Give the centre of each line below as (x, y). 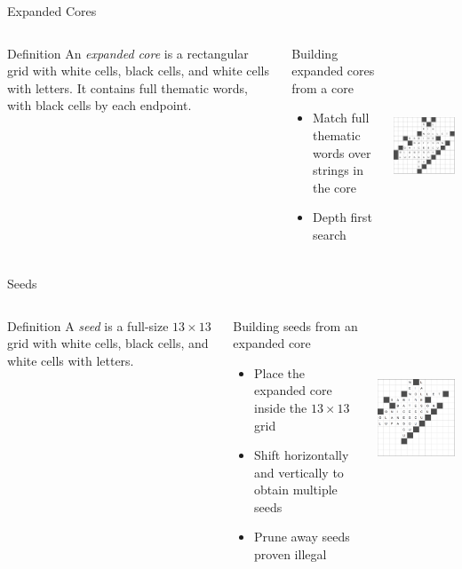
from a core (323, 87)
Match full (341, 118)
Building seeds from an (295, 325)
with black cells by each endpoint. (100, 105)
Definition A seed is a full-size (88, 325)
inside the (281, 407)
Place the (280, 372)
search (330, 234)
